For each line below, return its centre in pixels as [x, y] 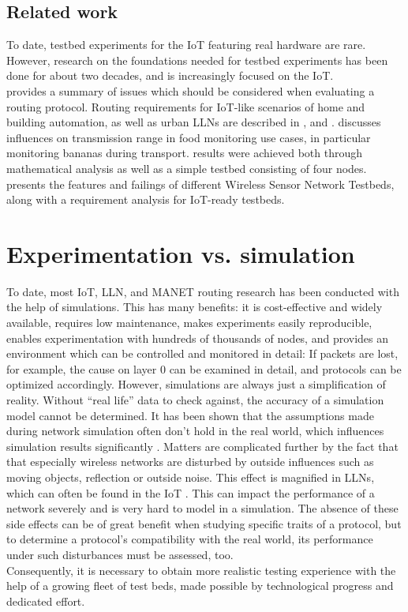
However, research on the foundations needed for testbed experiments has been [197, 60]
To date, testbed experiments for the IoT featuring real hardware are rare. [186, 45]
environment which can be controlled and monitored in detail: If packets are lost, [202, 353]
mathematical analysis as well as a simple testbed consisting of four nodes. [187, 168]
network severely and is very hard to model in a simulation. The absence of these [202, 508]
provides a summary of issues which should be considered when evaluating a [191, 90]
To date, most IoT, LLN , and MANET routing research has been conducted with [203, 291]
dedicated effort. [46, 601]
